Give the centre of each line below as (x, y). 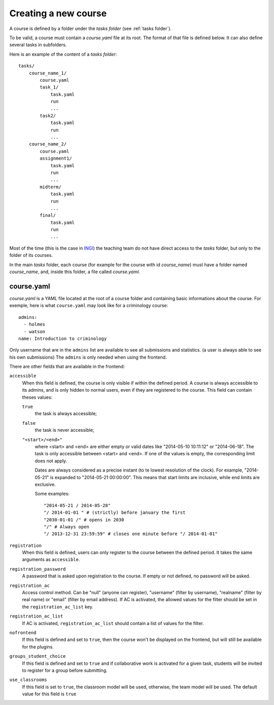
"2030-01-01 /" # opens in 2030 (84, 520)
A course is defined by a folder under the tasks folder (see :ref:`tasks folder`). (91, 28)
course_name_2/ (48, 144)
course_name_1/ (48, 73)
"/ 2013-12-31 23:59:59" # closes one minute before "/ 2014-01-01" (131, 534)
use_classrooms (28, 680)
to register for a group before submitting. (65, 670)
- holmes (35, 325)
